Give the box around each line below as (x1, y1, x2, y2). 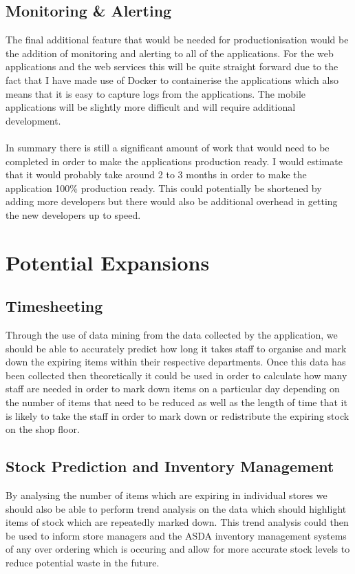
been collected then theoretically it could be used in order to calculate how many (6, 368, 347, 382)
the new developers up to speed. (6, 207, 141, 222)
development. (6, 113, 61, 127)
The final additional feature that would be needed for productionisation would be (6, 32, 349, 47)
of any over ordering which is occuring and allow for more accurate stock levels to (6, 542, 350, 556)
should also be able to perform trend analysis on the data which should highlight (6, 501, 347, 515)
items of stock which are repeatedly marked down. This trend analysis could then (6, 515, 349, 529)
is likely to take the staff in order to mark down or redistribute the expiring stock (6, 408, 349, 423)
